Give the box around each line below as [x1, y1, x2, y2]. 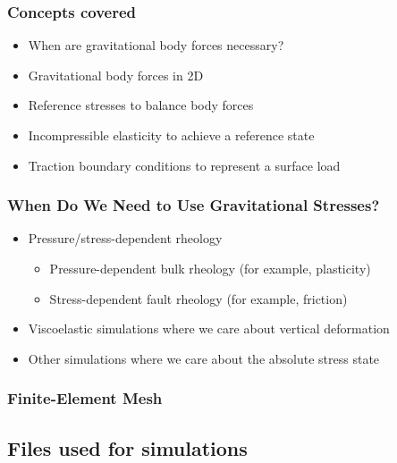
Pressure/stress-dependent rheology [28, 229, 223, 248]
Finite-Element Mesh [7, 387, 163, 409]
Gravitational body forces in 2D [28, 65, 204, 84]
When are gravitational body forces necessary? [28, 36, 284, 55]
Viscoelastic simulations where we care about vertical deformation [28, 319, 390, 338]
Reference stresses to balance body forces [28, 96, 254, 114]
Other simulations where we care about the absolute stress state [28, 349, 380, 367]
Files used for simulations [7, 434, 248, 461]
